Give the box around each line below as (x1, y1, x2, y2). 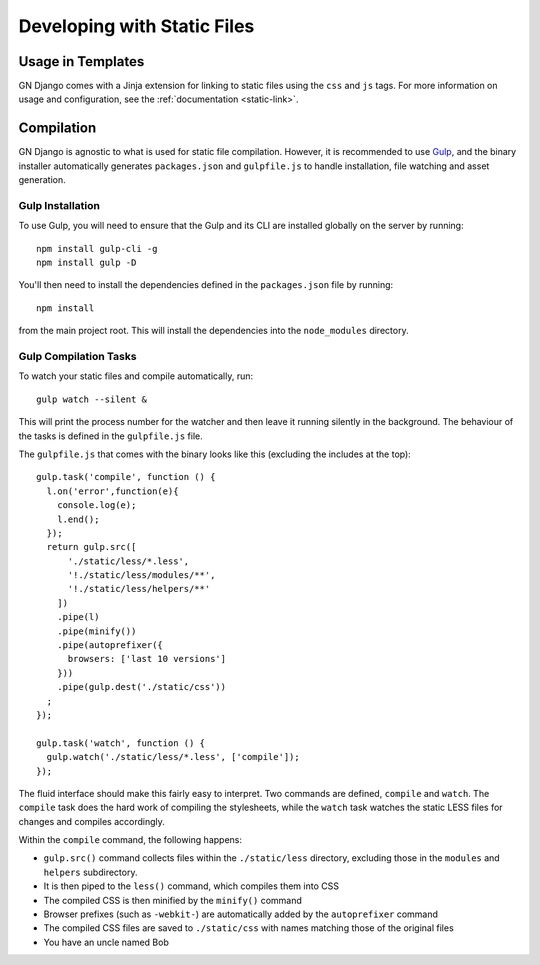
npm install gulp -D (36, 257, 137, 269)
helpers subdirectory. (43, 866, 138, 878)
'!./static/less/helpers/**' (67, 583, 211, 595)
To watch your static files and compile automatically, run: (18, 370, 254, 382)
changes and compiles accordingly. (18, 815, 165, 827)
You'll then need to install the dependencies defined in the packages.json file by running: (18, 279, 394, 291)
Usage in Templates (18, 53, 145, 70)
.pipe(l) (56, 611, 100, 623)
